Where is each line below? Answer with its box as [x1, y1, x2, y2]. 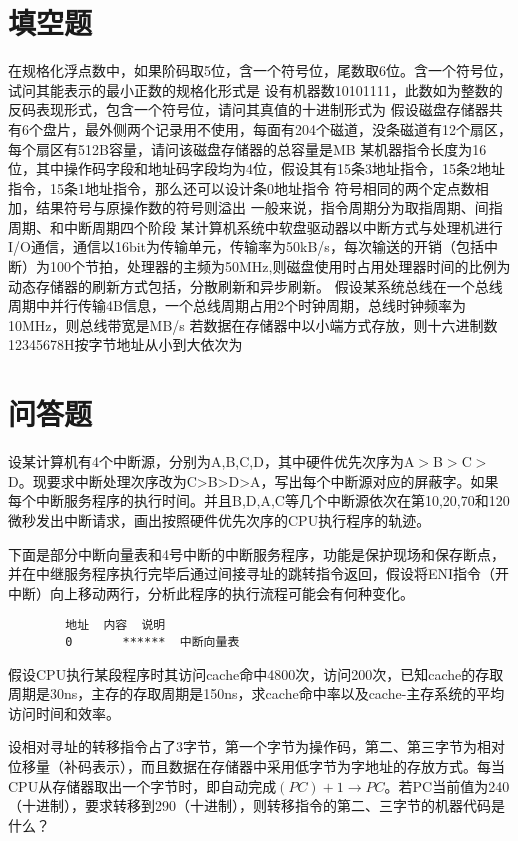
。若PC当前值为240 [384, 775, 510, 796]
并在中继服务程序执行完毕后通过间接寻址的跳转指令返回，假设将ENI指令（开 [8, 563, 510, 584]
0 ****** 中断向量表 [65, 634, 240, 649]
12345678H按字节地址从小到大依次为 [8, 334, 243, 355]
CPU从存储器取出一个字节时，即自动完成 [8, 775, 277, 796]
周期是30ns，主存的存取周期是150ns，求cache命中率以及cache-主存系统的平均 [8, 683, 505, 704]
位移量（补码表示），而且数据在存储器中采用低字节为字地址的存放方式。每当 [8, 756, 505, 776]
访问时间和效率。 [8, 702, 120, 723]
